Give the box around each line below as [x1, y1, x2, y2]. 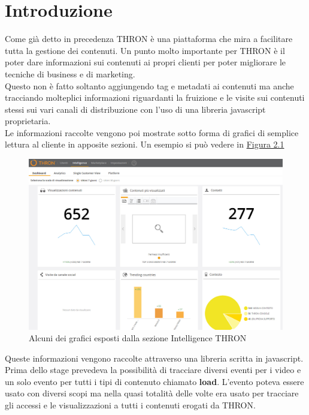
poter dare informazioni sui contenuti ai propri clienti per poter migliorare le [5, 56, 286, 68]
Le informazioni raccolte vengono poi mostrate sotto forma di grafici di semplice [5, 126, 299, 139]
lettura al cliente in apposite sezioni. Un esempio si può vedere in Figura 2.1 [5, 138, 284, 151]
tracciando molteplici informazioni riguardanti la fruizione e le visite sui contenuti [5, 91, 305, 104]
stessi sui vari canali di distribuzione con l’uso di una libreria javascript [5, 103, 266, 115]
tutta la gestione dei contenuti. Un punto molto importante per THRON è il [5, 44, 285, 56]
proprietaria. [5, 115, 51, 127]
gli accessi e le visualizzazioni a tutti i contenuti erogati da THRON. [5, 399, 256, 411]
